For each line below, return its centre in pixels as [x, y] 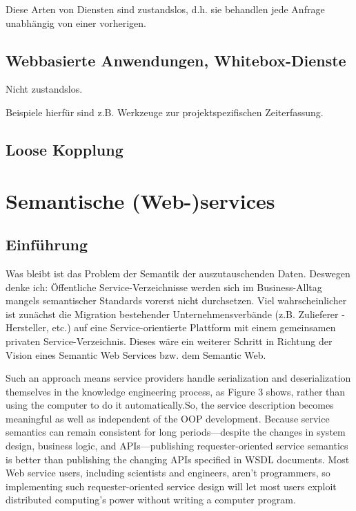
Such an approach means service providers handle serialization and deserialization [178, 378]
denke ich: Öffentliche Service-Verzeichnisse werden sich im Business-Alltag [164, 287]
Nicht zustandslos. [44, 89]
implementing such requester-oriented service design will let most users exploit [171, 486]
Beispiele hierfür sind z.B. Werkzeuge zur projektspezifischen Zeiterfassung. [165, 112]
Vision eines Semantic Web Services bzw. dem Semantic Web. [136, 354]
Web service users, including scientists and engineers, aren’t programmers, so [168, 473]
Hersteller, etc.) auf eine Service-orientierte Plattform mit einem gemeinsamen [171, 327]
